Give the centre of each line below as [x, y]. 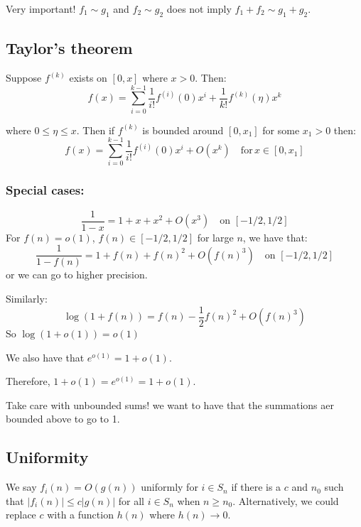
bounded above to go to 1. [63, 419]
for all [131, 500]
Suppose [24, 77]
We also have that [45, 357]
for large [215, 237]
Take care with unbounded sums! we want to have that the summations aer [170, 404]
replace [21, 515]
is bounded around [183, 130]
